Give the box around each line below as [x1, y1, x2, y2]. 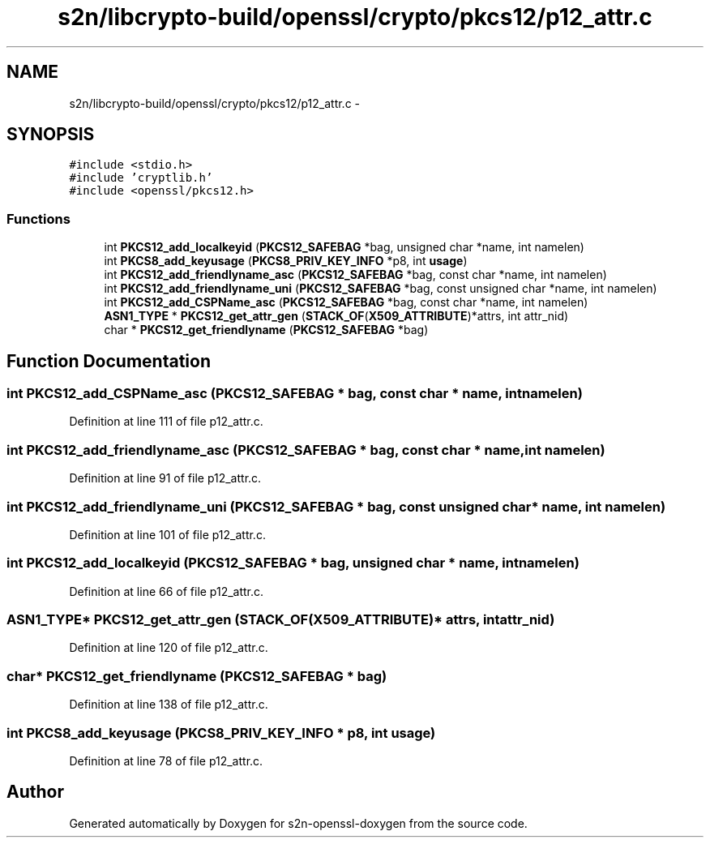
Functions [6, 210, 71, 227]
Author [6, 782, 64, 803]
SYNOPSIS [6, 124, 95, 145]
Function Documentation [6, 350, 211, 371]
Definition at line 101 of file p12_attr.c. [69, 527, 266, 542]
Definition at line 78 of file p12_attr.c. [69, 753, 263, 768]
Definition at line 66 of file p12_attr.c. [69, 584, 264, 598]
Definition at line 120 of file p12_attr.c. [69, 640, 268, 655]
